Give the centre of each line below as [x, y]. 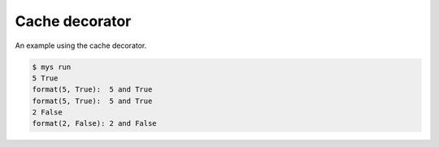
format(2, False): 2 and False [95, 123]
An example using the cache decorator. [81, 45]
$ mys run [52, 67]
